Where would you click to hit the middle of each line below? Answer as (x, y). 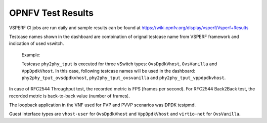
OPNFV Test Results (51, 13)
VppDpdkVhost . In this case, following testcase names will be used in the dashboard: (108, 71)
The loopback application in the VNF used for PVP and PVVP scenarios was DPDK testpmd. (103, 105)
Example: (31, 55)
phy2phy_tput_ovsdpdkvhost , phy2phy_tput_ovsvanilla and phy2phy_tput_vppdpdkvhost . (124, 78)
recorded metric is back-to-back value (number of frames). (69, 96)
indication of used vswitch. (37, 43)
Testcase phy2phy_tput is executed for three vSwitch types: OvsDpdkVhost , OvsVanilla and (119, 64)
